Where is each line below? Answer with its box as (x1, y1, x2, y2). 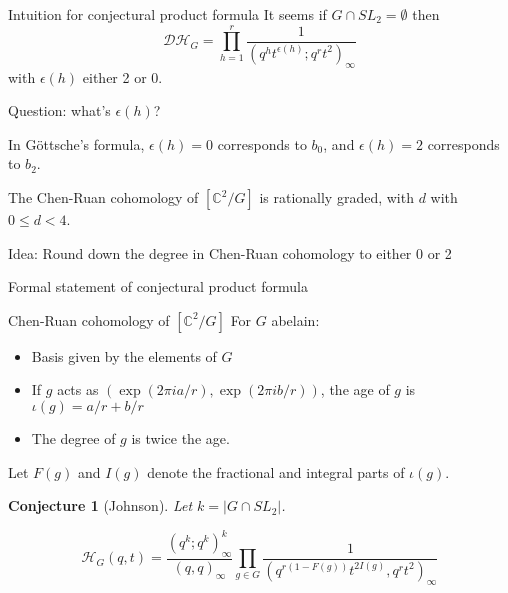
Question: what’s (8, 100, 111, 121)
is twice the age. (131, 427, 230, 448)
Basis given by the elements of (31, 345, 217, 366)
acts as (57, 379, 99, 400)
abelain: (271, 309, 320, 330)
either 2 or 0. (82, 66, 163, 87)
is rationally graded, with (259, 187, 414, 207)
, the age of (320, 379, 390, 400)
